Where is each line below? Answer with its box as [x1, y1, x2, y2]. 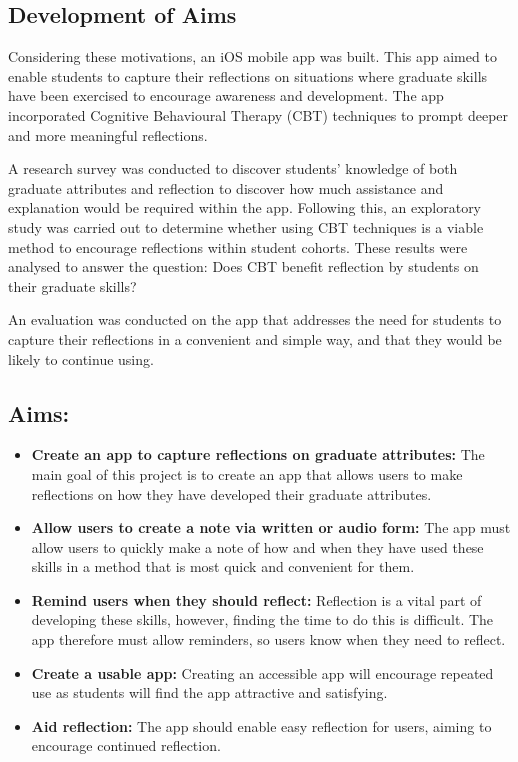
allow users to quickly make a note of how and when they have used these [31, 536, 484, 557]
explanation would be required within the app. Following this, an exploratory [8, 197, 482, 218]
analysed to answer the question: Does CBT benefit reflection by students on [8, 256, 479, 277]
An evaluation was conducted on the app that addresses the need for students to [8, 309, 502, 330]
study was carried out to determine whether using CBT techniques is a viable [8, 216, 484, 237]
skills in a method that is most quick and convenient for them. [31, 556, 415, 577]
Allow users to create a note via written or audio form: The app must [31, 517, 511, 538]
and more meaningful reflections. [8, 124, 208, 145]
